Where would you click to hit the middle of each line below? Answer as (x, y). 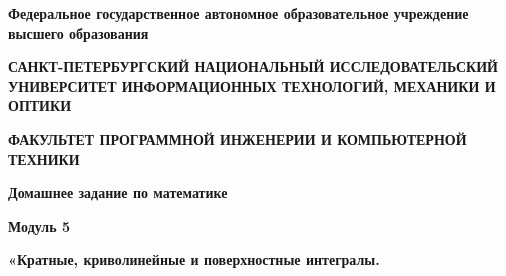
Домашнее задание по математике (118, 192)
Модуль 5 (39, 225)
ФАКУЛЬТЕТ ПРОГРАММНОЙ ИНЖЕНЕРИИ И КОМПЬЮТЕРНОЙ (237, 138)
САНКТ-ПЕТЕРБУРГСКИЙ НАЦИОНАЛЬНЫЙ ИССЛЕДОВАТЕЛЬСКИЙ (253, 66)
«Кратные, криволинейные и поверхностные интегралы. (194, 259)
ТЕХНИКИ (44, 158)
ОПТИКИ (40, 105)
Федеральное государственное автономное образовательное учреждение (238, 13)
